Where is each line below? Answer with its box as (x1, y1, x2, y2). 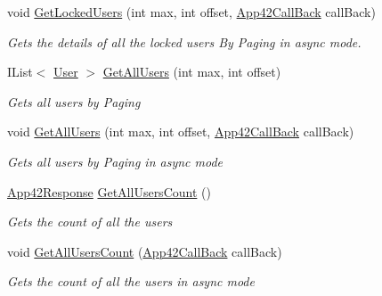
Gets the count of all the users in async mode (7, 272, 255, 291)
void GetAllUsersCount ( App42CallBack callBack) (7, 242, 282, 260)
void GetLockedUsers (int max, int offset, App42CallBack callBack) (7, 3, 376, 21)
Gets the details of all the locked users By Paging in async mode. (7, 32, 362, 51)
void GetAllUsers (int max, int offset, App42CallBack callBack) (7, 122, 354, 141)
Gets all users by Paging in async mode (7, 152, 224, 170)
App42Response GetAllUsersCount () (7, 182, 211, 201)
